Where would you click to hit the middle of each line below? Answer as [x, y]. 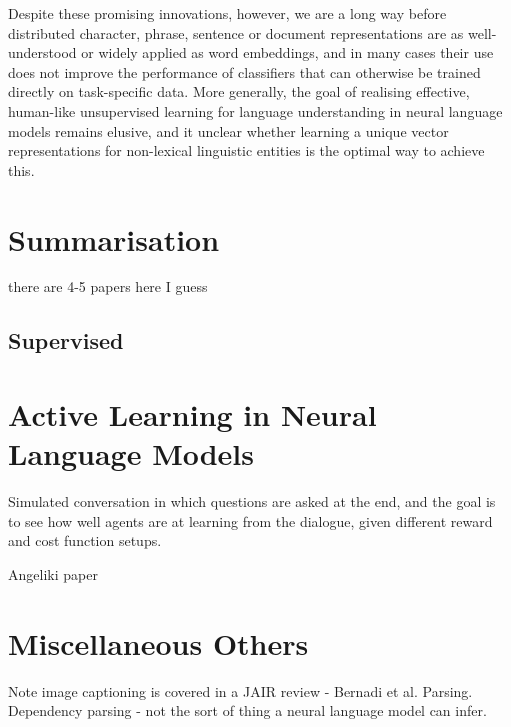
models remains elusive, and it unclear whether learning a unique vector [228, 130]
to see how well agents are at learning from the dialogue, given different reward [250, 520]
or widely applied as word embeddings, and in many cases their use [287, 52]
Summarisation [114, 238]
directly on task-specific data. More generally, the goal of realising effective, [239, 91]
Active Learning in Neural [192, 414]
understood [42, 52]
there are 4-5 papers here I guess [108, 286]
